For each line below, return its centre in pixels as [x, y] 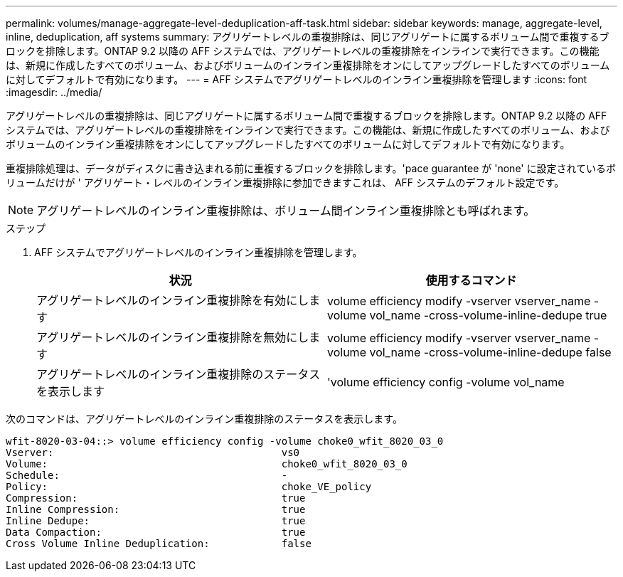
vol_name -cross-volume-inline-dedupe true [488, 315]
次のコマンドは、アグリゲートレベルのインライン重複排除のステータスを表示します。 [204, 419]
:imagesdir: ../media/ [54, 92]
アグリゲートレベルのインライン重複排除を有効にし [173, 300]
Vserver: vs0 [153, 452]
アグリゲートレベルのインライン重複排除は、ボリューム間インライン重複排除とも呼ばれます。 [286, 211]
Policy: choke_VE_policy [189, 487]
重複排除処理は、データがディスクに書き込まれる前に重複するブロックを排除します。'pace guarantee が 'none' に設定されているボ [311, 168]
